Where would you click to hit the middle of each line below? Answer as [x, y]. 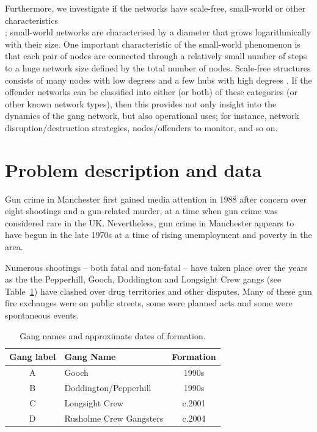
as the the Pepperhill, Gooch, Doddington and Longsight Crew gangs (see [143, 279]
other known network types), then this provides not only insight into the [141, 103]
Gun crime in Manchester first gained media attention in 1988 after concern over [156, 199]
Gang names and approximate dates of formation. [113, 335]
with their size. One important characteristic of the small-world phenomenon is [153, 44]
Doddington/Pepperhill [108, 387]
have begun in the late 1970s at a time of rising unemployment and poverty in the [158, 235]
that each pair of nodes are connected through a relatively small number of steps [156, 56]
